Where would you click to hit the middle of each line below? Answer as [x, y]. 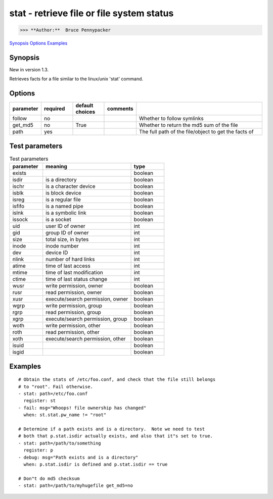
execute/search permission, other [86, 339]
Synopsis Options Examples [38, 43]
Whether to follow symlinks [172, 119]
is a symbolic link [66, 213]
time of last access [68, 266]
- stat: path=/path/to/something [60, 443]
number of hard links [70, 259]
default [84, 106]
